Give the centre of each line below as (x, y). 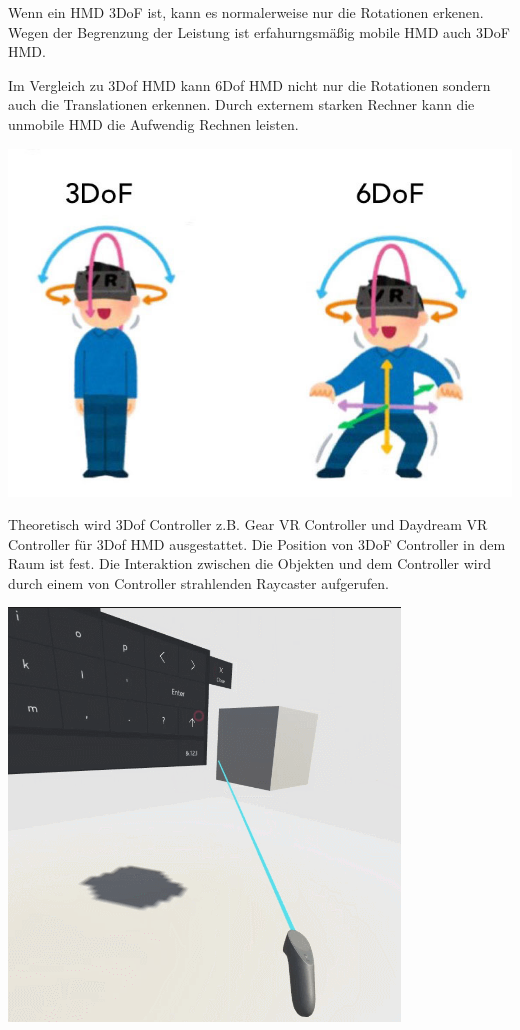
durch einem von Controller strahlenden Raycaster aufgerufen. (198, 582)
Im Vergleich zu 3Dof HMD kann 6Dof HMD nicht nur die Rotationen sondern (249, 84)
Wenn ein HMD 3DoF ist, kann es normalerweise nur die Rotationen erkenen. (246, 12)
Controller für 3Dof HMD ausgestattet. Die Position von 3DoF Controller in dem (257, 543)
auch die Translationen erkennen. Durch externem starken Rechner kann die (241, 104)
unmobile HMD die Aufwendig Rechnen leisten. (153, 123)
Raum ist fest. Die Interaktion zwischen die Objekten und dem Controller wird (249, 563)
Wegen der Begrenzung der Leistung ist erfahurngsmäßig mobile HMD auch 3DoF (259, 31)
